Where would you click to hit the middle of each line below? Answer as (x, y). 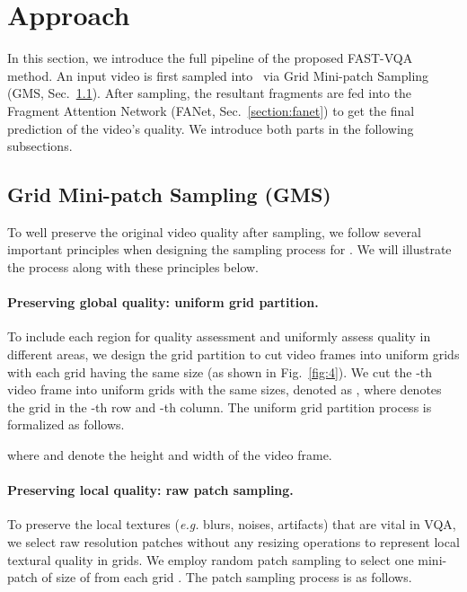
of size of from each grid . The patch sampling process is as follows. (227, 577)
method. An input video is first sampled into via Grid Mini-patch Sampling (218, 75)
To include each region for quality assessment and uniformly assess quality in (219, 336)
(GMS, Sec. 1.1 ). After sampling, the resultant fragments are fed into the (210, 93)
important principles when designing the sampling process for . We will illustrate (229, 249)
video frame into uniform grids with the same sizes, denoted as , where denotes (225, 389)
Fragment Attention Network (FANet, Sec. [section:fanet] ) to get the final (211, 110)
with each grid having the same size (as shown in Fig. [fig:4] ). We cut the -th (220, 371)
